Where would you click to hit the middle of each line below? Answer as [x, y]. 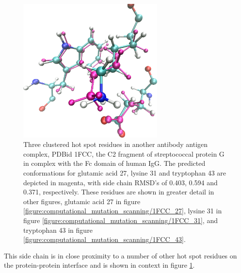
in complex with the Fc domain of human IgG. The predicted [114, 163]
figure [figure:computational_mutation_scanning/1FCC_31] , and [120, 220]
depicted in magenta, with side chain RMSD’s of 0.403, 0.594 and [120, 182]
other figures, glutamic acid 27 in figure [82, 201]
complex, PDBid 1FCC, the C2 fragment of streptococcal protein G [124, 153]
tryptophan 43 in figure [58, 230]
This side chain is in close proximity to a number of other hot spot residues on [120, 255]
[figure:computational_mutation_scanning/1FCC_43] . [104, 239]
